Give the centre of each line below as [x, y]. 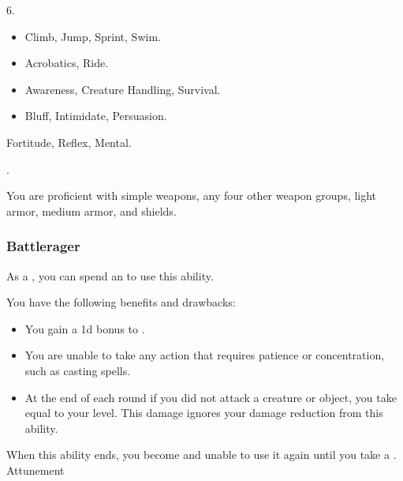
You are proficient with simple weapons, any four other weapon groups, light [192, 195]
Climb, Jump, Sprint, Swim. [93, 36]
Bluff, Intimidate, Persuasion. [96, 116]
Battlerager [43, 246]
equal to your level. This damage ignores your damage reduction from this [204, 413]
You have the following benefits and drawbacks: [121, 302]
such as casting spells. [78, 370]
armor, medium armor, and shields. [91, 210]
